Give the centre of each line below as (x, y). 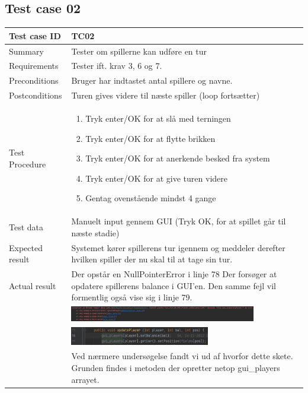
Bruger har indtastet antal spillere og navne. (152, 80)
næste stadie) (95, 232)
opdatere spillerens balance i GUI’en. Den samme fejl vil (174, 285)
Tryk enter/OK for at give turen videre (156, 178)
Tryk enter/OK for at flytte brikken (150, 138)
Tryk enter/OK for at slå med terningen (158, 118)
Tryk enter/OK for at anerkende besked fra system (178, 158)
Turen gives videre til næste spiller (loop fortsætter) (166, 95)
